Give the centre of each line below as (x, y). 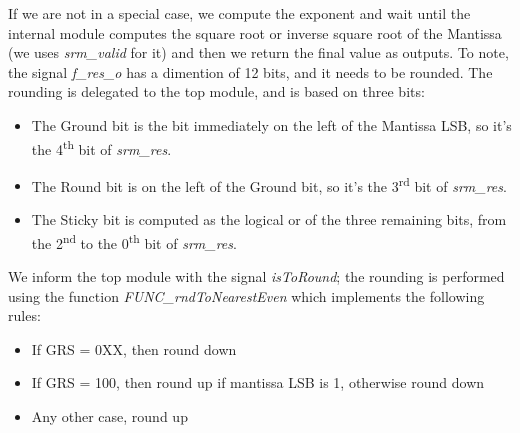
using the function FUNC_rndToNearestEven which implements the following (246, 295)
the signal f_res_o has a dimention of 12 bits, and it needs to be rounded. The (250, 71)
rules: (24, 315)
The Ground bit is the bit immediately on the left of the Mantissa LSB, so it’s (271, 124)
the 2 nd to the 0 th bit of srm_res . (134, 241)
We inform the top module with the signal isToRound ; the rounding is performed (256, 275)
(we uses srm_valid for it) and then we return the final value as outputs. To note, (258, 52)
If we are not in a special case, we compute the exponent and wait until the (239, 13)
